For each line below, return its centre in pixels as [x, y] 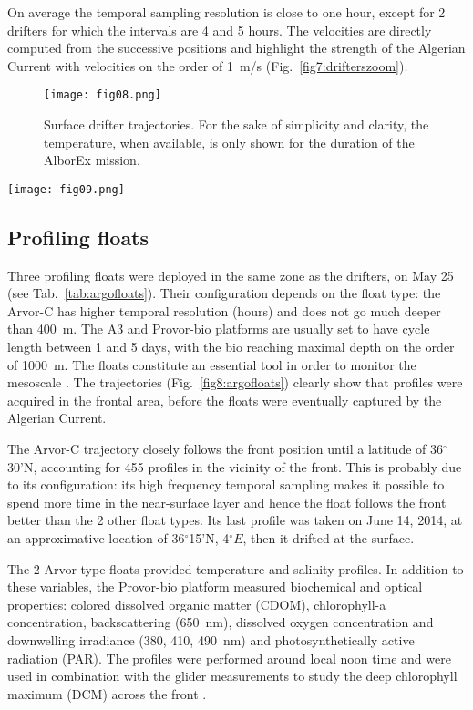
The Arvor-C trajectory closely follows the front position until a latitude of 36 [226, 449]
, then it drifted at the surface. [329, 537]
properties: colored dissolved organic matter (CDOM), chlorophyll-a [197, 604]
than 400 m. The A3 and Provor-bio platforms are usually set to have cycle [219, 329]
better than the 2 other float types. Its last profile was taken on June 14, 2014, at [235, 520]
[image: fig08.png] [103, 95]
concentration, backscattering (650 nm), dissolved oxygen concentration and [221, 622]
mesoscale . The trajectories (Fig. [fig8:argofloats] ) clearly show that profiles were [235, 382]
